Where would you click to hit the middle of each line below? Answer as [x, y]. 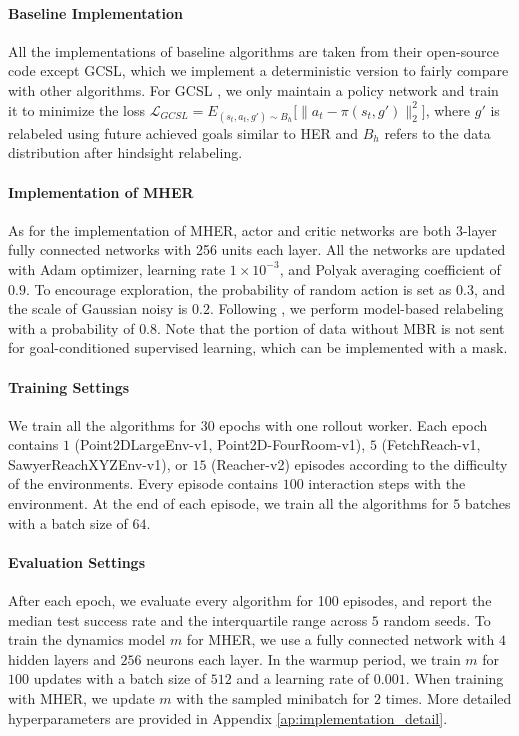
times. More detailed [448, 698]
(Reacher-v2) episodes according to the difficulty [359, 463]
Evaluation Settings [76, 561]
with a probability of [71, 327]
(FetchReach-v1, [431, 444]
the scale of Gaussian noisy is [98, 308]
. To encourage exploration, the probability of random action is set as [238, 288]
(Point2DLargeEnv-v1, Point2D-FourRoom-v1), [220, 444]
